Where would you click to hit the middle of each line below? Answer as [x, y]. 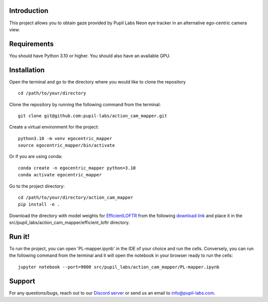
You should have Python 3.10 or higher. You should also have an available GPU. [90, 56]
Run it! [19, 237]
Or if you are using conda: [36, 156]
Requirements [32, 44]
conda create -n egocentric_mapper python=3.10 [77, 168]
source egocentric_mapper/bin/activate [67, 146]
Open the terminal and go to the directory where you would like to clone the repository [98, 81]
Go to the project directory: [37, 186]
